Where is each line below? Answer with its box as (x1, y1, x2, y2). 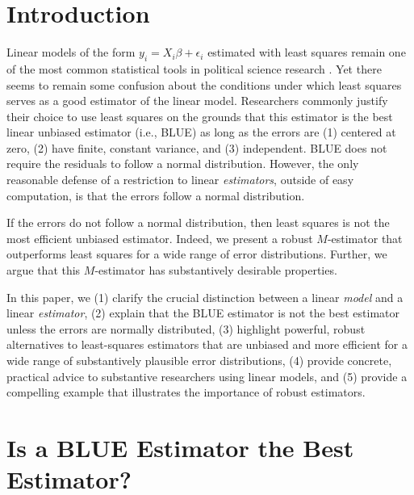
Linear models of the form (6, 44, 136, 61)
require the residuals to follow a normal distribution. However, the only (6, 155, 359, 172)
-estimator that (327, 229, 403, 246)
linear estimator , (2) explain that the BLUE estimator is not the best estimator (6, 304, 399, 321)
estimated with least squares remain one (207, 44, 406, 61)
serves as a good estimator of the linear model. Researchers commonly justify (6, 92, 388, 109)
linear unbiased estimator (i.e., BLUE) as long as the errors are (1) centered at (6, 124, 396, 141)
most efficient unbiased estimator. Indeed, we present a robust (6, 229, 313, 246)
